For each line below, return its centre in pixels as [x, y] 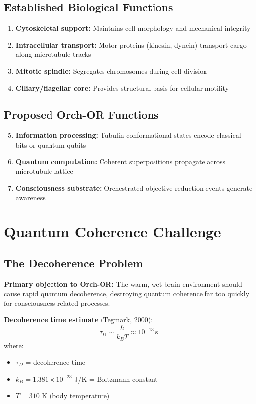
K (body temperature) [76, 395]
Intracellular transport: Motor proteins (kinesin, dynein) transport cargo [131, 44]
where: [14, 345]
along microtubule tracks [53, 54]
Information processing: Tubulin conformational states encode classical [128, 135]
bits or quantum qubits [51, 144]
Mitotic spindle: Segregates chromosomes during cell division [111, 71]
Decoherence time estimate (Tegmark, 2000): [78, 320]
